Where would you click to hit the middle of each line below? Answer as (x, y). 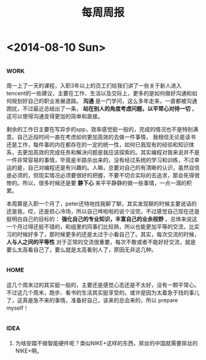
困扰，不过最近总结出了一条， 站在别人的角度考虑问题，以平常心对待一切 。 (102, 109)
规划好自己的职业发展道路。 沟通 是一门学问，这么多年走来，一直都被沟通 (104, 101)
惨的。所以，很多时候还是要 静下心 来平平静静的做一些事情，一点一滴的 (97, 183)
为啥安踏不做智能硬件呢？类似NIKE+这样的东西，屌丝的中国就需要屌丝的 (106, 343)
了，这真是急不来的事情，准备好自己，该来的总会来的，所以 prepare (92, 300)
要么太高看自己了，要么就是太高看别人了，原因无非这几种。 (82, 250)
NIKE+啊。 (29, 351)
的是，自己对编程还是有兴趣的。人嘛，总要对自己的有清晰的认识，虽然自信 (105, 167)
